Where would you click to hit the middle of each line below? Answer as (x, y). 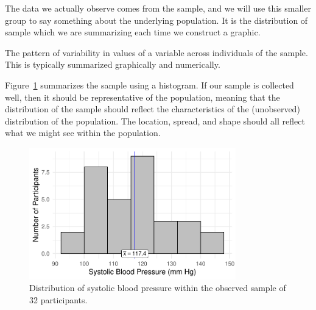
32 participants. (58, 299)
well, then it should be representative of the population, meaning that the (142, 97)
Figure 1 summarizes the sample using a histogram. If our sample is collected (149, 85)
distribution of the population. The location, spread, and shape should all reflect (155, 121)
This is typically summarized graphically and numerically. (113, 64)
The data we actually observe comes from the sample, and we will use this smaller (158, 8)
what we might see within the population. (83, 133)
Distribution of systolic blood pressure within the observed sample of (158, 288)
